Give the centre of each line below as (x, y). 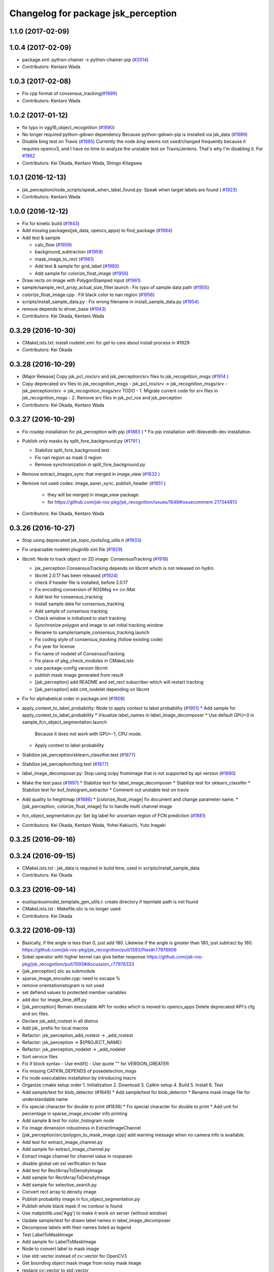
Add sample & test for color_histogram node (68, 1121)
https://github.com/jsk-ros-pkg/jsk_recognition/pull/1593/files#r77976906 (99, 949)
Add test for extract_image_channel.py (62, 1142)
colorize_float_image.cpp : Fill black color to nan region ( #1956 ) (88, 295)
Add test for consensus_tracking (69, 597)
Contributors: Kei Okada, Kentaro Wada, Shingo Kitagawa (82, 163)
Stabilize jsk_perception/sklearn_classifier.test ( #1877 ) (79, 755)
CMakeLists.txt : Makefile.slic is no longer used (71, 909)
